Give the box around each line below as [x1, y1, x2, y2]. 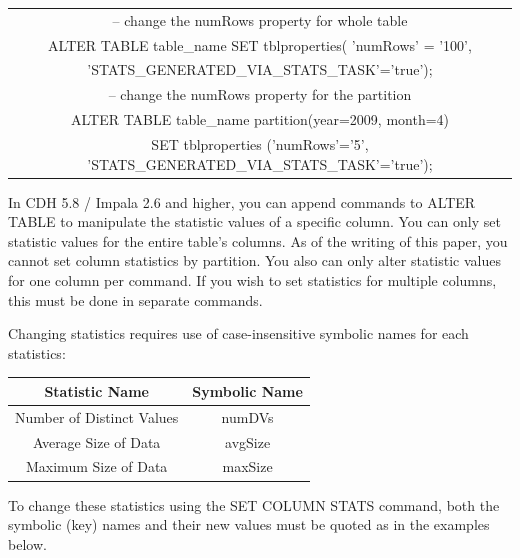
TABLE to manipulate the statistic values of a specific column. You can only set [8, 211, 501, 232]
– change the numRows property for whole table [112, 9, 408, 30]
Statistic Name [44, 380, 149, 401]
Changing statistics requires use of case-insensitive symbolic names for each [8, 323, 469, 344]
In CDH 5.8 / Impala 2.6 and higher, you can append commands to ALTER [8, 191, 476, 212]
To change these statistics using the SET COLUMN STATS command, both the [8, 494, 500, 515]
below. [8, 533, 47, 554]
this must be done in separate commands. [8, 289, 263, 310]
